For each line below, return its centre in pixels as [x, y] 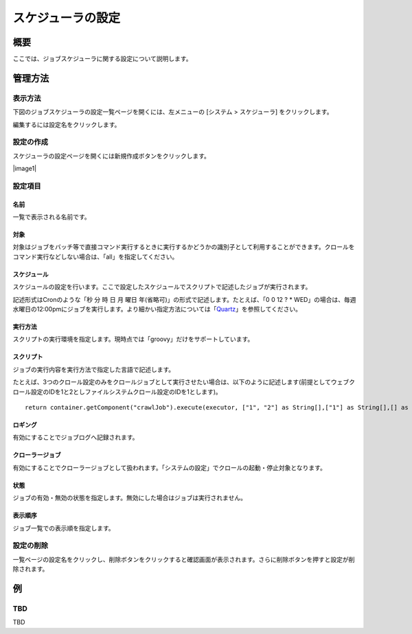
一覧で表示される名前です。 [51, 217]
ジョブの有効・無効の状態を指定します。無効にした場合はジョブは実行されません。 [130, 498]
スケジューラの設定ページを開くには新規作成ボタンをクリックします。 [112, 156]
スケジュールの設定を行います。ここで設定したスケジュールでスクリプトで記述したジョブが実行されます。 [162, 287]
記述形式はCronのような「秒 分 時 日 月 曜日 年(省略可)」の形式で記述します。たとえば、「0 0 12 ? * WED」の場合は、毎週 [184, 299]
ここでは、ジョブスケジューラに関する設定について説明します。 [102, 59]
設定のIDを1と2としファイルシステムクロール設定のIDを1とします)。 [126, 392]
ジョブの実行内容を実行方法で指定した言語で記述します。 [94, 369]
